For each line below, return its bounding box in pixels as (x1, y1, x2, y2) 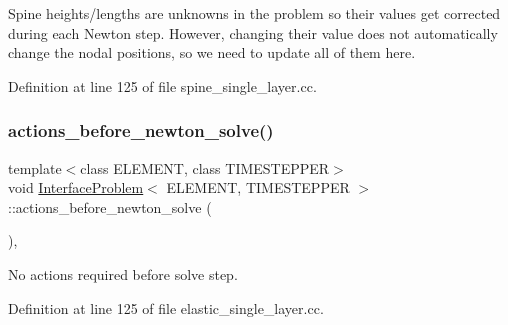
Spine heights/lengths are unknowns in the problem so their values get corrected (8, 3, 501, 23)
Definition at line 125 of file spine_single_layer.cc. (8, 75, 317, 96)
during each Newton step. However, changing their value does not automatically (8, 22, 498, 43)
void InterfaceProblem (8, 177, 144, 198)
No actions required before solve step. (8, 263, 238, 284)
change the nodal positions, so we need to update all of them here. (8, 42, 416, 63)
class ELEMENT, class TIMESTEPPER (80, 157, 330, 178)
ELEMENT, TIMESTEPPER (166, 177, 350, 198)
